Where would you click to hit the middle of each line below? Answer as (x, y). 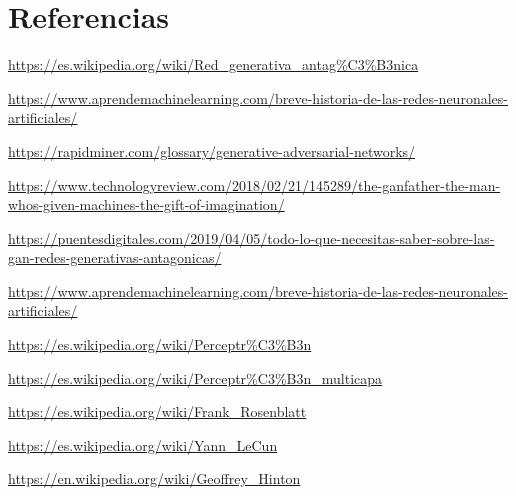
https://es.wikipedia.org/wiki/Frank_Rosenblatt (157, 411)
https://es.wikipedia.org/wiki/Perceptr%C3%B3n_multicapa (195, 377)
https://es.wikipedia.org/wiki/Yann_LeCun (143, 444)
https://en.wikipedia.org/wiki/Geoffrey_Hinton (154, 478)
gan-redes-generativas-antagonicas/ (115, 257)
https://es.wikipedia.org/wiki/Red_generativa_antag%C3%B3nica (213, 64)
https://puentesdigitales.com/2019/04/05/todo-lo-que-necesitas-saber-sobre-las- (251, 237)
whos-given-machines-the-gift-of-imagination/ (146, 204)
